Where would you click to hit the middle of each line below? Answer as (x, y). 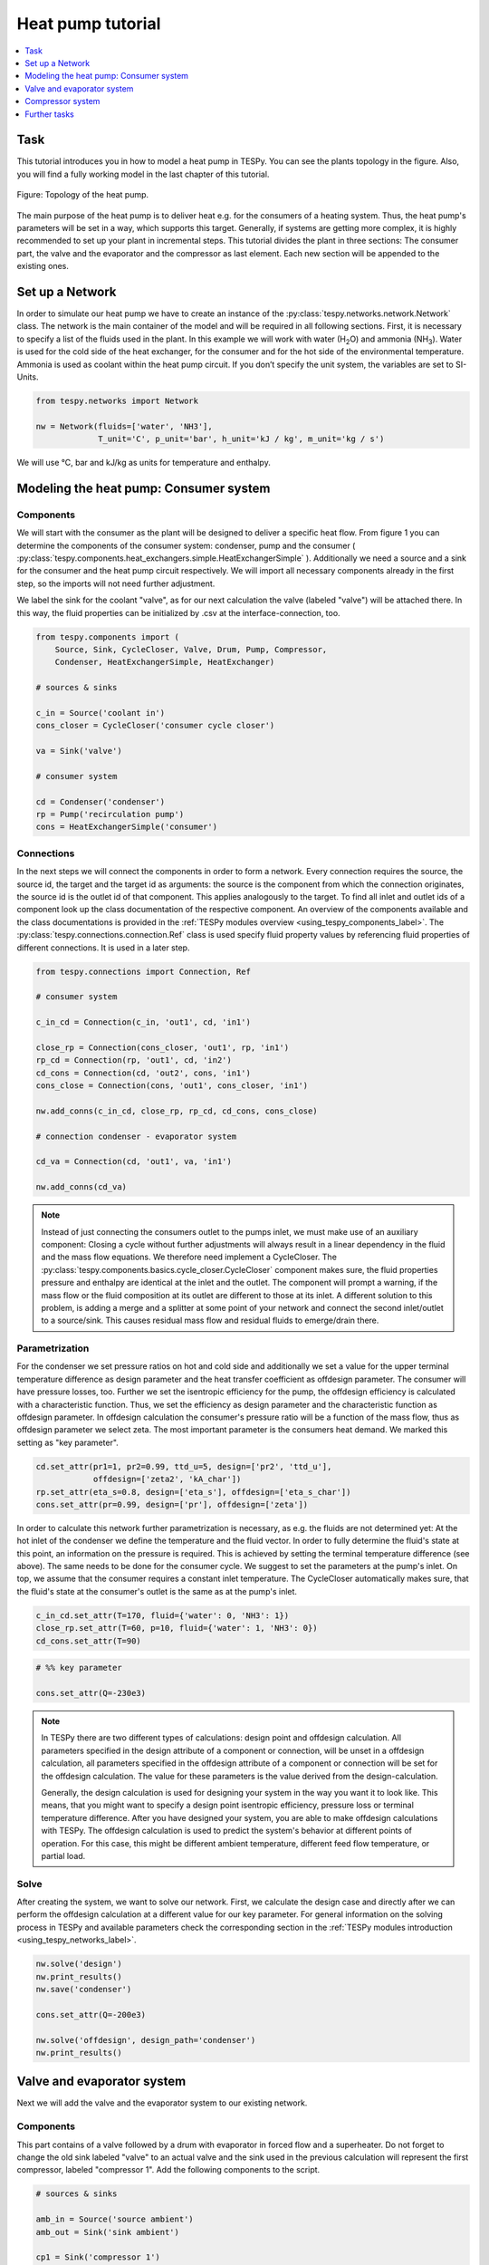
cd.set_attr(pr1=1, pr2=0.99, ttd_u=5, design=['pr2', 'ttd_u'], (184, 1466)
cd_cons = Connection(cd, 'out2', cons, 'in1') (143, 1073)
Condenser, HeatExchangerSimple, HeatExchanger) (165, 662)
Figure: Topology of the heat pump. (83, 195)
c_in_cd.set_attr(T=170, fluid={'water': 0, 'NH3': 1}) (163, 1615)
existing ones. (43, 266)
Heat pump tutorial (89, 24)
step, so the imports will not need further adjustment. (116, 583)
